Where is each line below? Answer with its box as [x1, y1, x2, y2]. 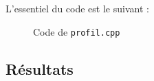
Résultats [5, 58, 74, 79]
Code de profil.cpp [33, 24, 120, 38]
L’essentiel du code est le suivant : [5, 1, 149, 15]
